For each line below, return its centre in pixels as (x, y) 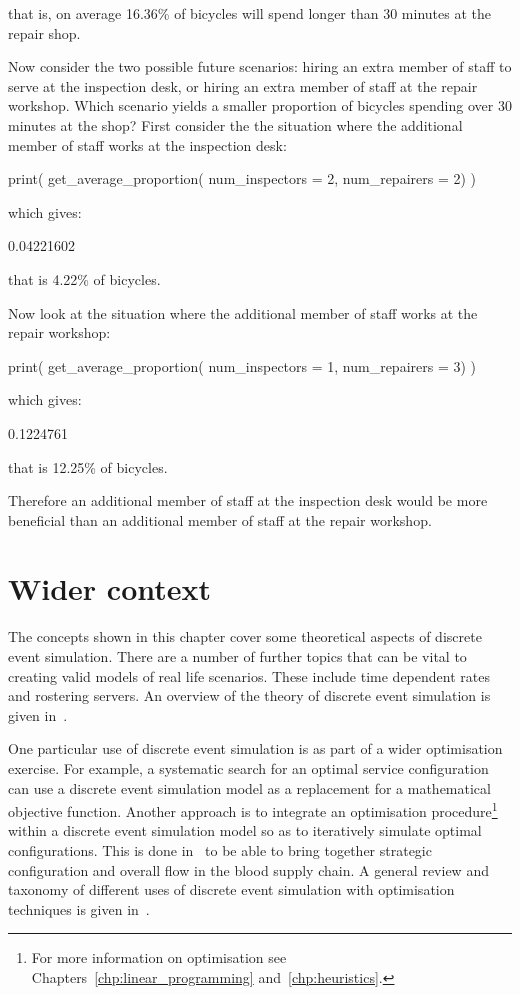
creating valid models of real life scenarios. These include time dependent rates (249, 675)
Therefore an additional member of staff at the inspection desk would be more (248, 500)
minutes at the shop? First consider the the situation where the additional (235, 124)
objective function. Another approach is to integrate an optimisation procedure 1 (253, 809)
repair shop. (44, 32)
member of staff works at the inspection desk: (147, 144)
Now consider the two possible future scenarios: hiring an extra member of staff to (260, 66)
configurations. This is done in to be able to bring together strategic (220, 850)
